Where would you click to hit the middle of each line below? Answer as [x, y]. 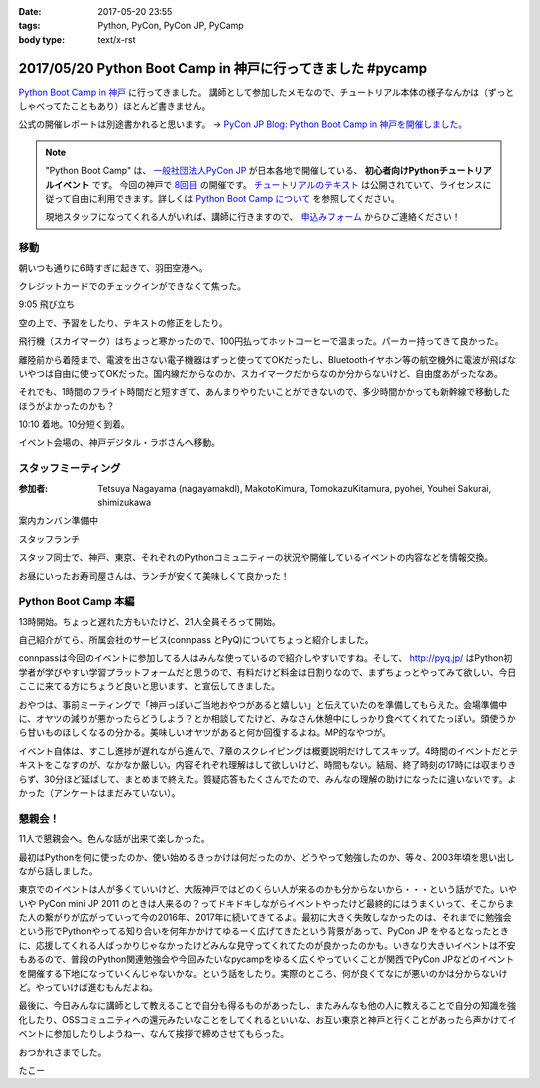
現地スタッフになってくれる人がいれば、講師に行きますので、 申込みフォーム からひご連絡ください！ [253, 217]
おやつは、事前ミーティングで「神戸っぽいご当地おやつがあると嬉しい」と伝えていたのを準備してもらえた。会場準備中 [263, 704]
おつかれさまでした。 [62, 1052]
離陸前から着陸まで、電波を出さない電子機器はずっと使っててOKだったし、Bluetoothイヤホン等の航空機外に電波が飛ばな [267, 359]
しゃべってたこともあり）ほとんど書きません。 [114, 106]
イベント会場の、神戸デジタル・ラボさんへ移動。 [119, 442]
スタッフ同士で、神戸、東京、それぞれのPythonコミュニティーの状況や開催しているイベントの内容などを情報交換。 [256, 557]
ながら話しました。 [58, 871]
